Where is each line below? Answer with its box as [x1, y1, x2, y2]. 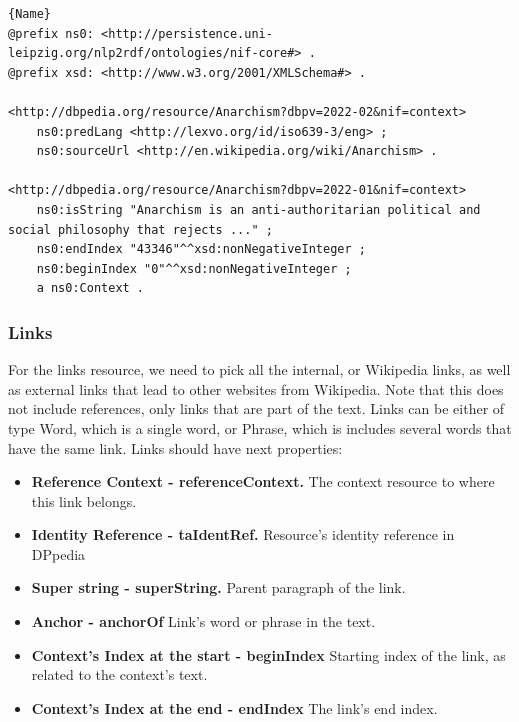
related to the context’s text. [31, 664, 208, 685]
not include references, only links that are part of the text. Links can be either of [8, 398, 505, 419]
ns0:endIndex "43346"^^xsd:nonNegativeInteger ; [36, 242, 366, 257]
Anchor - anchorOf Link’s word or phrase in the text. [31, 611, 376, 632]
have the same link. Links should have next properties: [8, 437, 343, 458]
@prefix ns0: [8, 26, 94, 41]
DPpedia [31, 543, 86, 564]
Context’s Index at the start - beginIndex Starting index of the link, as [31, 644, 506, 665]
